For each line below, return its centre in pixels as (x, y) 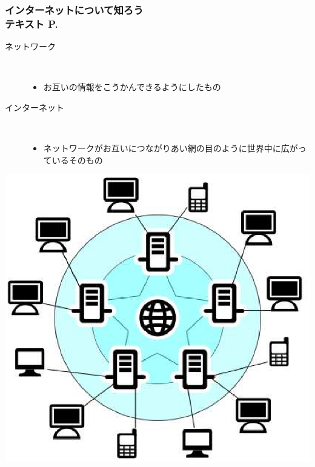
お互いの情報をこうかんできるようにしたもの (132, 87)
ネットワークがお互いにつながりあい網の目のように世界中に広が (171, 148)
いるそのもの (77, 160)
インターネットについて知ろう (74, 9)
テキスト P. (31, 23)
